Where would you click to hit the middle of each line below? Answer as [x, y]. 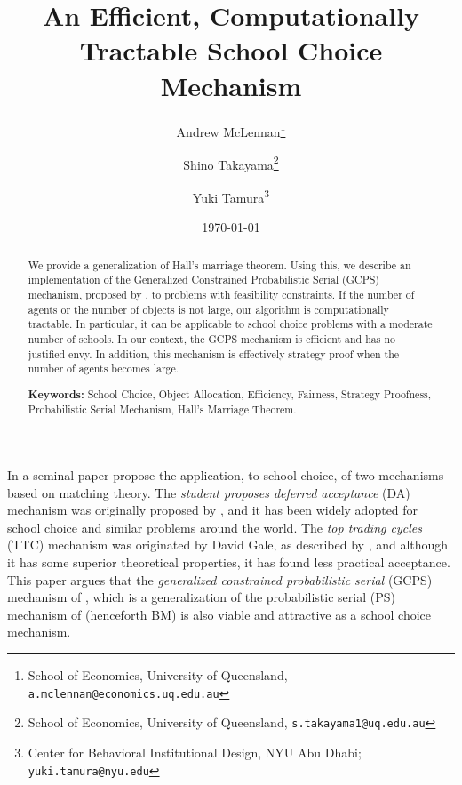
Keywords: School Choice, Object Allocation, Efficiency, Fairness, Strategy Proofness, [230, 394]
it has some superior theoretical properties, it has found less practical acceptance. [229, 562]
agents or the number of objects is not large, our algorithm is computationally [208, 309]
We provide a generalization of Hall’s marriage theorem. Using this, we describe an [219, 264]
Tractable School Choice [231, 50]
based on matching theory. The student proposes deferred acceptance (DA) [209, 492]
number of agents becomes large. [104, 368]
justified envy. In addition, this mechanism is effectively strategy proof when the [214, 353]
